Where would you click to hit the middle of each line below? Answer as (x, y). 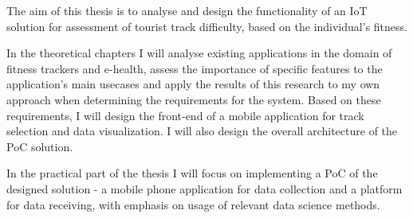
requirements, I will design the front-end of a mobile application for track (185, 115)
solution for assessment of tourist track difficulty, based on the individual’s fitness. (207, 26)
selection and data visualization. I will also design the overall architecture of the (202, 131)
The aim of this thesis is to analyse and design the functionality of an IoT (187, 10)
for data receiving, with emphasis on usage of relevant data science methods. (193, 204)
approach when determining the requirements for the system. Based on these (194, 99)
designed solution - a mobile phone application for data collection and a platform (205, 188)
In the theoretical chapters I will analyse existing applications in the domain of (199, 53)
